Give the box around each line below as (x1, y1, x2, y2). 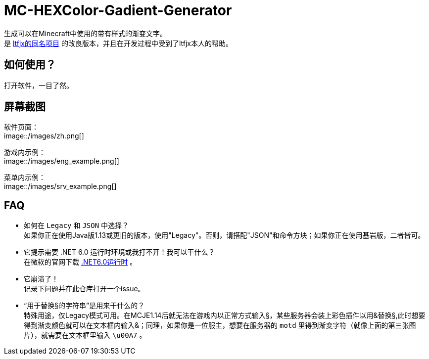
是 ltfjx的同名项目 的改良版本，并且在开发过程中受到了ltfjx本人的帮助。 (4, 39, 233, 47)
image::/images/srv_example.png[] (4, 182, 117, 191)
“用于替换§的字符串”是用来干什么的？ (24, 301, 145, 310)
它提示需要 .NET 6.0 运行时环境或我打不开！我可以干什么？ (24, 248, 215, 257)
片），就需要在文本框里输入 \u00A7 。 (24, 331, 146, 340)
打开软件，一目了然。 (4, 81, 73, 90)
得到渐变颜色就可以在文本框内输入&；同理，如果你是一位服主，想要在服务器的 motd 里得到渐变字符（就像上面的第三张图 (24, 321, 416, 330)
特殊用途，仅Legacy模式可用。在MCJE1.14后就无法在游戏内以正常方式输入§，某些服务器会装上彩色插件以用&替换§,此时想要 (24, 311, 426, 320)
